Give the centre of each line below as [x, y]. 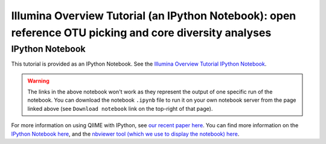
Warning [38, 81]
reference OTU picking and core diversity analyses [141, 33]
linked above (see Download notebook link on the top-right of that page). [120, 108]
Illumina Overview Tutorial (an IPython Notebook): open [154, 16]
